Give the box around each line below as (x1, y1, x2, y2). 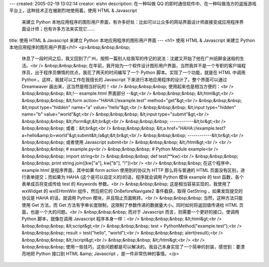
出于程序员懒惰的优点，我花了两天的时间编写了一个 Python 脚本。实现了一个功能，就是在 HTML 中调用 (34, 70, 246, 76)
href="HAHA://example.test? (167, 125, 226, 132)
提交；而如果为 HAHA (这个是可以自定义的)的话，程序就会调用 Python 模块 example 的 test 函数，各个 (34, 174, 244, 180)
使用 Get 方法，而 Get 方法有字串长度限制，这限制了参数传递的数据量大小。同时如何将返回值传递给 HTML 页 (21, 202, 244, 208)
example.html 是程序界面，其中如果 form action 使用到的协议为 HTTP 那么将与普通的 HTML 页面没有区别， (21, 167, 241, 173)
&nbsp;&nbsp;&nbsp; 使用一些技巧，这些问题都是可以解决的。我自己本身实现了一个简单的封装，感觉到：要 (21, 244, 241, 250)
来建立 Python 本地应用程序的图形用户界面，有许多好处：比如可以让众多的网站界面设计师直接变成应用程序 (21, 19, 240, 25)
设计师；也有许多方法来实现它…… (25, 26, 95, 32)
